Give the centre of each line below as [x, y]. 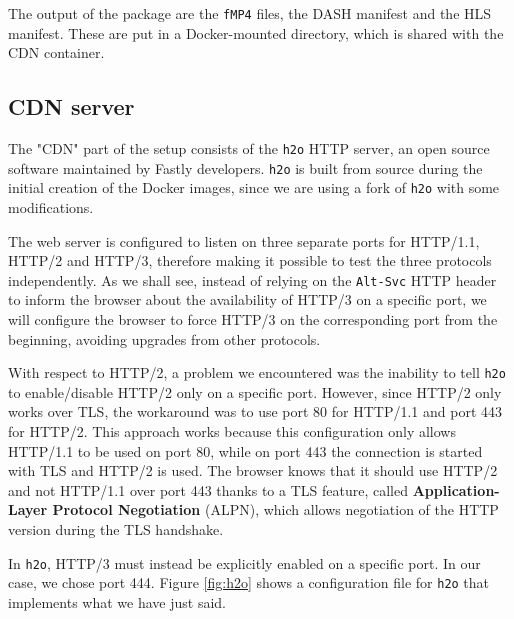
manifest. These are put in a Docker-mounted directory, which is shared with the [256, 32]
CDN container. [56, 52]
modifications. [51, 207]
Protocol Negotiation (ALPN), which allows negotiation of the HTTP [275, 509]
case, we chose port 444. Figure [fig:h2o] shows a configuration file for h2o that [249, 582]
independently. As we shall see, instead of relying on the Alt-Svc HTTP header [252, 279]
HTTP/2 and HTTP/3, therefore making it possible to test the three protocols [250, 260]
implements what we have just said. [117, 601]
